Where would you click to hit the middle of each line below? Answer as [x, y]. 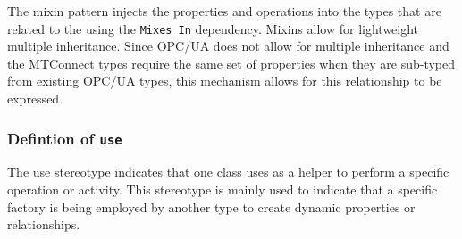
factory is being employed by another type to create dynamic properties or [211, 206]
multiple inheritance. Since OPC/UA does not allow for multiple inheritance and [228, 46]
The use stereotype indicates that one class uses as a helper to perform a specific [228, 172]
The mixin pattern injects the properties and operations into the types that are [224, 11]
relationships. [44, 224]
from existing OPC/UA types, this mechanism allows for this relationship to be [225, 81]
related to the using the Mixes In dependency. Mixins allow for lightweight [213, 28]
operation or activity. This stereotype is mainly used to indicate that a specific [223, 189]
